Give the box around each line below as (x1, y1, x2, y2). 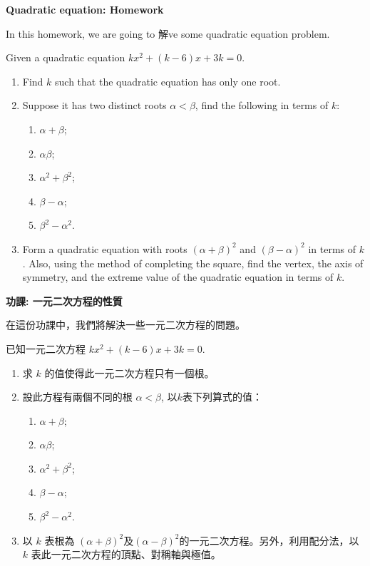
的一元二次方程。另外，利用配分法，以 (179, 532, 359, 547)
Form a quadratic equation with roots (22, 241, 187, 256)
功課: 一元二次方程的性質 (6, 293, 123, 308)
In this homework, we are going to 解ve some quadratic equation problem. (6, 26, 330, 41)
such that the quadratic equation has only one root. (55, 73, 281, 88)
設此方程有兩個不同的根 (22, 389, 133, 404)
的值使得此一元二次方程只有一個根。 (44, 365, 215, 380)
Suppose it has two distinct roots (22, 98, 167, 113)
